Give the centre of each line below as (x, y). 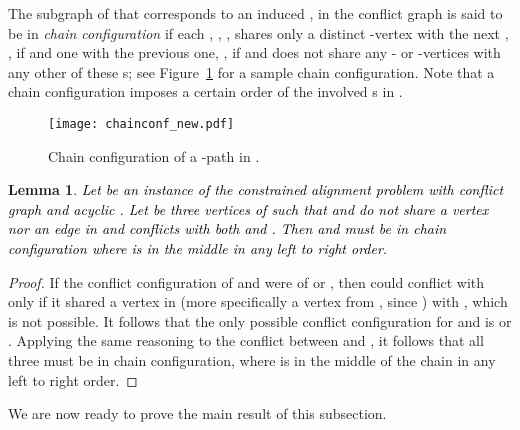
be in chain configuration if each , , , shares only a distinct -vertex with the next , (258, 32)
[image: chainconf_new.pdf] (141, 123)
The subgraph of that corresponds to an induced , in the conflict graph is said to (255, 13)
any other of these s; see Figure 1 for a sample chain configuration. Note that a (251, 71)
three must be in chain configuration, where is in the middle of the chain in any (252, 359)
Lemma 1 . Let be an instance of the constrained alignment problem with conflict (256, 189)
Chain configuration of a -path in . (154, 155)
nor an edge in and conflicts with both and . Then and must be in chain (227, 228)
